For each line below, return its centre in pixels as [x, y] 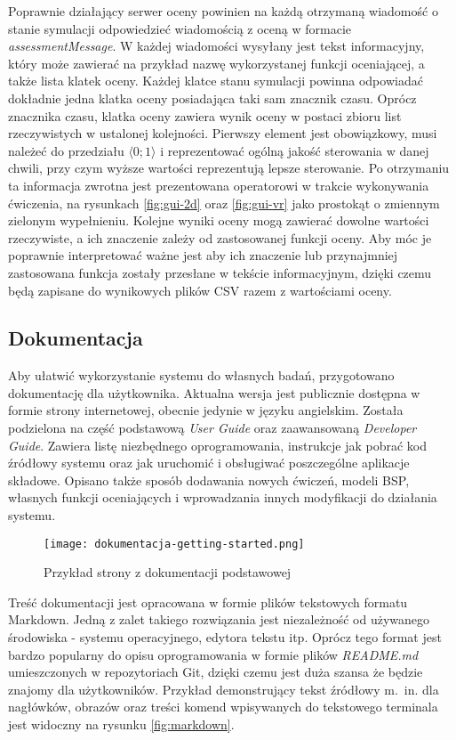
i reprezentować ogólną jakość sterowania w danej [295, 150]
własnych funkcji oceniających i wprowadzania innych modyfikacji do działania [223, 497]
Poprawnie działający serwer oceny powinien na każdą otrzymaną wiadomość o [223, 11]
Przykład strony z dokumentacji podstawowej [168, 572]
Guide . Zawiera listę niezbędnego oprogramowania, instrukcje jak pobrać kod [218, 445]
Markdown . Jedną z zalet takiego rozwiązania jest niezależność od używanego [219, 619]
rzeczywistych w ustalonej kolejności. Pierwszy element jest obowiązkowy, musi [223, 133]
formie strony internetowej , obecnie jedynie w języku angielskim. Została [206, 410]
